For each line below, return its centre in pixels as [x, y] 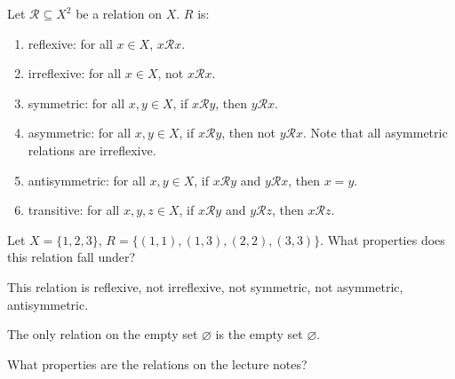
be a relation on [119, 13]
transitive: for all [74, 210]
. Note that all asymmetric [375, 133]
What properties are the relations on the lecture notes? [157, 363]
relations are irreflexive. [92, 150]
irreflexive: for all [75, 73]
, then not [248, 133]
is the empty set [259, 334]
